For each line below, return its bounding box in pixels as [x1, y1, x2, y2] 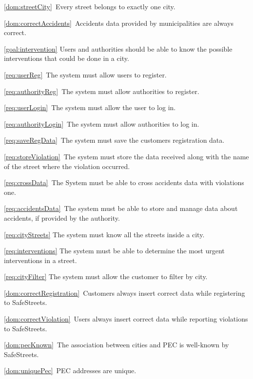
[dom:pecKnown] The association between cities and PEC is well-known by [4, 340, 229, 350]
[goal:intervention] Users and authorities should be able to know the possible [4, 43, 233, 54]
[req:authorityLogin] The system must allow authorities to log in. [4, 118, 199, 129]
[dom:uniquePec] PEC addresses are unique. [4, 365, 136, 376]
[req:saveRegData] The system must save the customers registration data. [4, 135, 225, 145]
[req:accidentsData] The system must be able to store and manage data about [4, 203, 238, 213]
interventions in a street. [4, 255, 77, 265]
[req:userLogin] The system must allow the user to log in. [4, 102, 176, 113]
